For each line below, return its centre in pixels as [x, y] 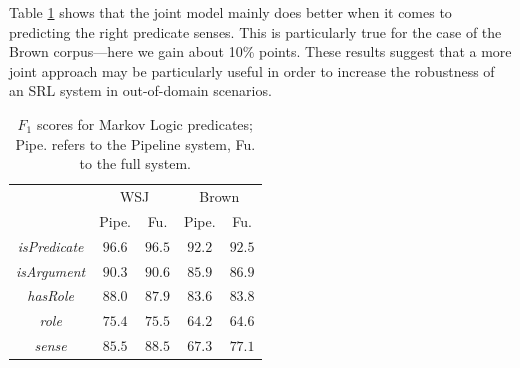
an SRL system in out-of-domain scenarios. [140, 90]
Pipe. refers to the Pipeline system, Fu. [135, 143]
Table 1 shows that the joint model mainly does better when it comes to [230, 12]
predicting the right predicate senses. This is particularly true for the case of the [255, 31]
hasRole [50, 295]
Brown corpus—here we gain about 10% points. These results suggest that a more [260, 51]
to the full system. [135, 163]
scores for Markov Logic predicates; [144, 123]
